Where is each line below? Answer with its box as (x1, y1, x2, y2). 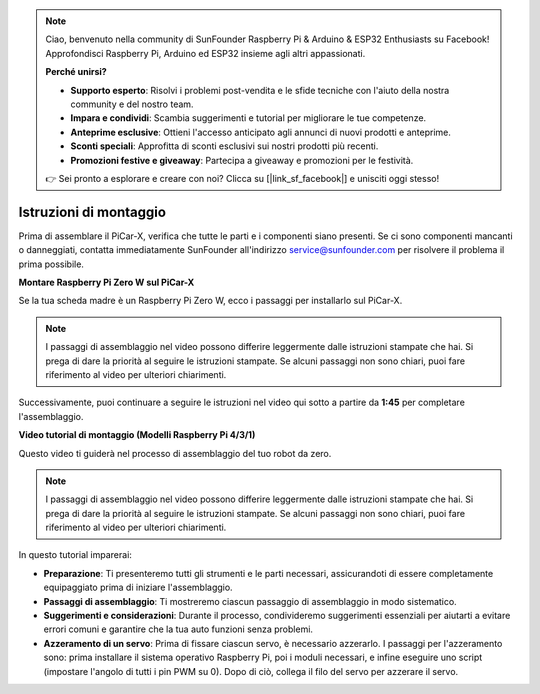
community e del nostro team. (70, 98, 194, 110)
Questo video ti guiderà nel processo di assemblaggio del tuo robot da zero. (18, 447, 332, 459)
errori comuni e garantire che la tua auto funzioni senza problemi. (43, 623, 314, 635)
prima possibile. (18, 258, 85, 270)
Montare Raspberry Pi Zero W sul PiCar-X (18, 276, 195, 288)
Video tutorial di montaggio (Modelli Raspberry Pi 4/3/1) (18, 429, 256, 441)
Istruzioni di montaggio (18, 203, 167, 220)
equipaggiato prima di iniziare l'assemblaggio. (43, 581, 234, 594)
